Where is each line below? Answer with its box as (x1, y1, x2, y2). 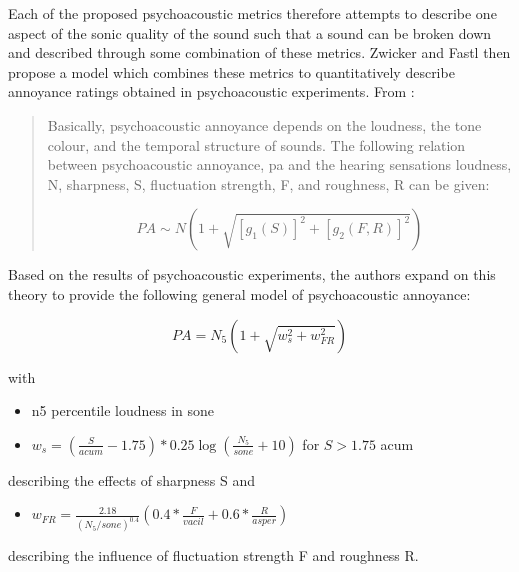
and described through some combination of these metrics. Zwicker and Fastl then (8, 42, 511, 63)
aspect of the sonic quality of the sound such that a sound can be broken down (8, 22, 492, 43)
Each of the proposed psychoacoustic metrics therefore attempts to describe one (8, 3, 497, 23)
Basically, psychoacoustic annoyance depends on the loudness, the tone (47, 114, 482, 135)
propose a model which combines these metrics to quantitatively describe (8, 61, 455, 82)
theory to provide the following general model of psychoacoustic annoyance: (8, 283, 471, 304)
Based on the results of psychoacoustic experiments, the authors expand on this (8, 264, 496, 285)
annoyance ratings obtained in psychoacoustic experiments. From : (8, 81, 415, 102)
